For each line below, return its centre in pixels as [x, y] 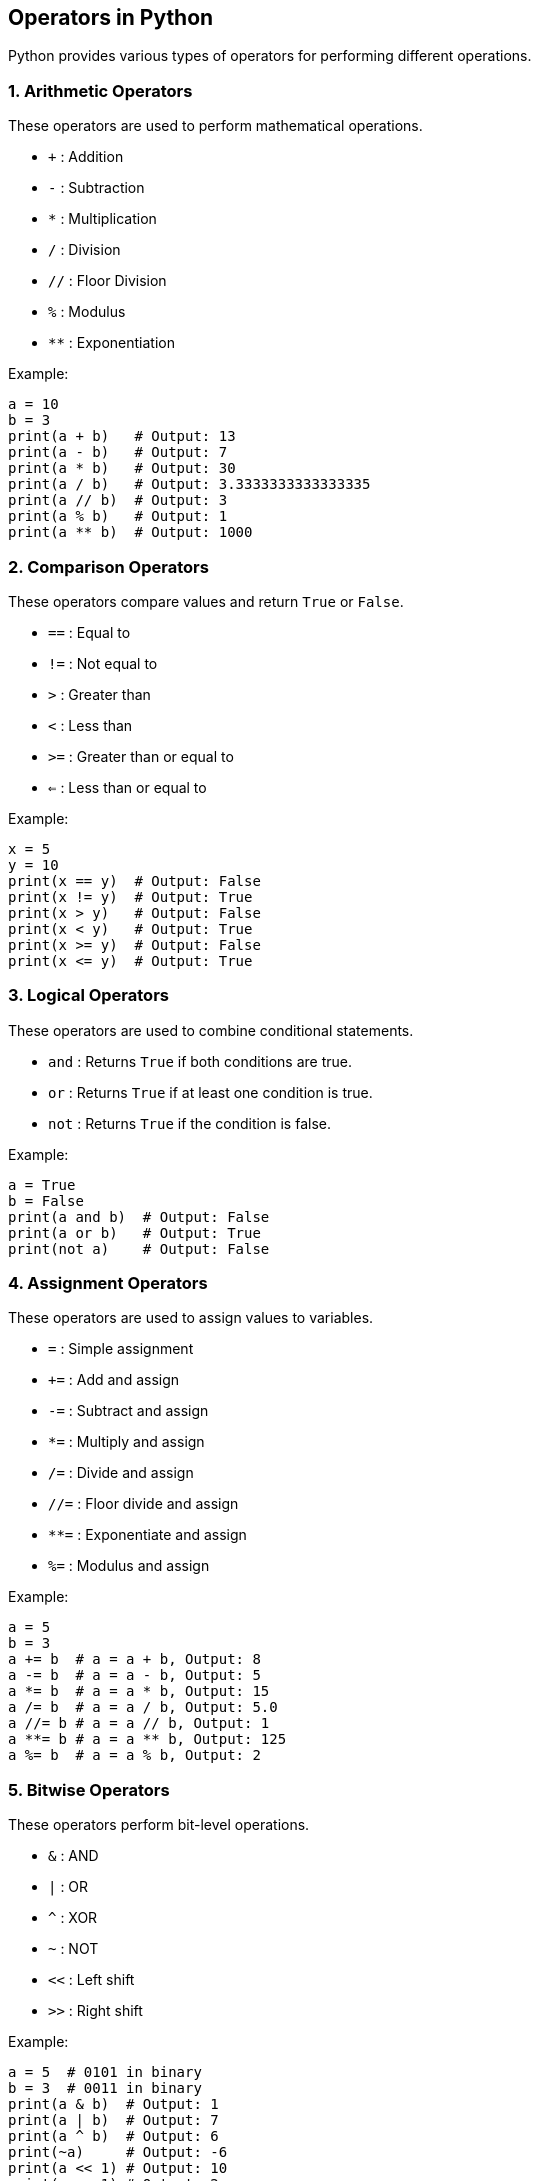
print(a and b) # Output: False [139, 1216]
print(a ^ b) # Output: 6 [113, 2136]
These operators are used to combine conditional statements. [211, 1030]
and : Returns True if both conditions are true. [200, 1061]
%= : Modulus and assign [129, 1566]
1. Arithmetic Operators [100, 90]
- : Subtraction [96, 188]
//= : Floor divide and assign [143, 1504]
